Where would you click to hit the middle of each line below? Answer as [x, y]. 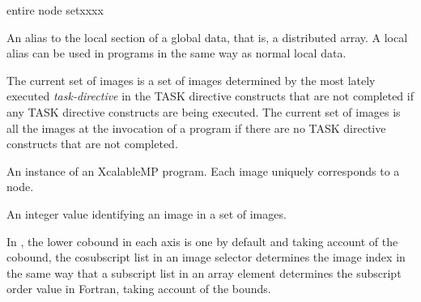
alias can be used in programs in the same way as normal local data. [176, 53]
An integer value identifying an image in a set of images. [147, 213]
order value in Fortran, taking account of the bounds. [139, 289]
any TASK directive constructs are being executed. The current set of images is [204, 111]
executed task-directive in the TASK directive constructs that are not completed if [210, 96]
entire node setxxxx [55, 10]
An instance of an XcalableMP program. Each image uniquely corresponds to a [203, 170]
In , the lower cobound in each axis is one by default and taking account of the [202, 241]
